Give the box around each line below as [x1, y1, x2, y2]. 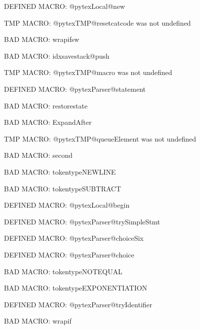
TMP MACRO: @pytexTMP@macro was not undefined [4, 67, 172, 77]
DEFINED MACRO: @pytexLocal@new [4, 1, 125, 11]
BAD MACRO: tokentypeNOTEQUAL [4, 266, 122, 276]
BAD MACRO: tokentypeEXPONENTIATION [4, 283, 148, 293]
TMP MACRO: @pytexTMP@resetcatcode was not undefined [4, 17, 191, 28]
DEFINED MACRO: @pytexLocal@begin [4, 200, 130, 210]
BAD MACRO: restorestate [4, 100, 88, 110]
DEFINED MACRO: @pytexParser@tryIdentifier [4, 299, 153, 309]
